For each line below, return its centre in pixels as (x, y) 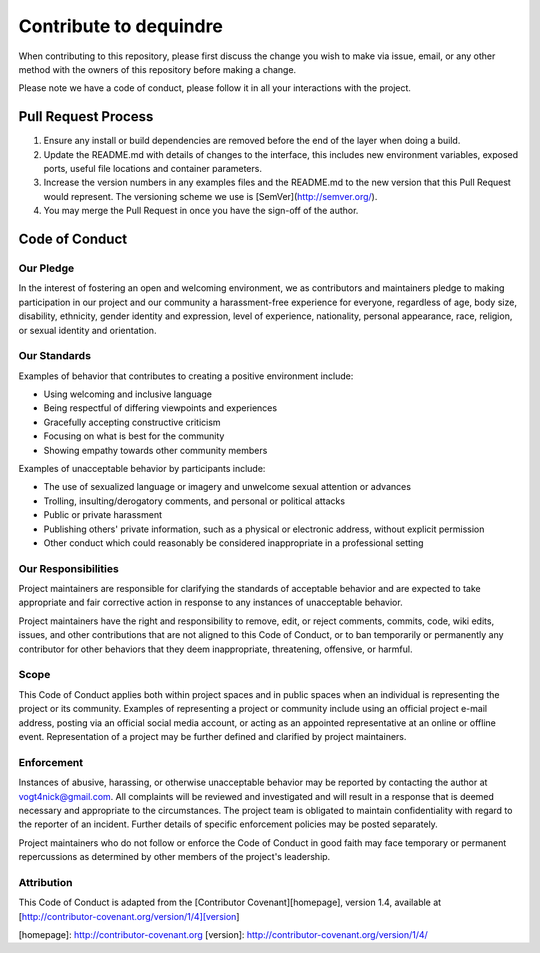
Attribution (45, 882)
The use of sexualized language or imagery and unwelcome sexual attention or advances (227, 487)
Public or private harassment (103, 515)
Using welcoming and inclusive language (128, 394)
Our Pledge (46, 268)
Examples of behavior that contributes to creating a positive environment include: (186, 376)
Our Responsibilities (68, 568)
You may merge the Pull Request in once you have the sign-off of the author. (201, 211)
